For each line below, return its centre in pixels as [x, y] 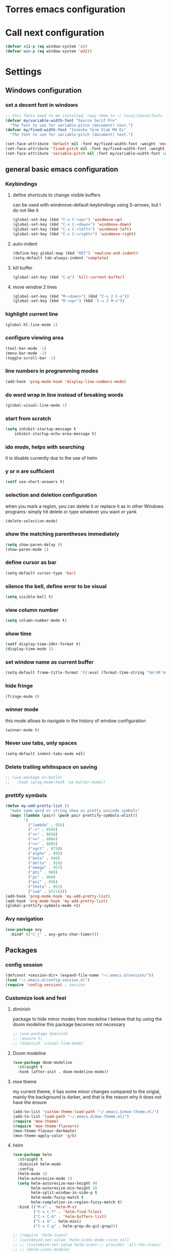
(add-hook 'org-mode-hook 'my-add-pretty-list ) [57, 901]
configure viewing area [34, 338]
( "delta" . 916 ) [45, 863]
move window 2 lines [35, 287]
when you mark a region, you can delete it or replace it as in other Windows [84, 506]
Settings [23, 72]
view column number [32, 610]
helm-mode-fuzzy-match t [58, 1198]
